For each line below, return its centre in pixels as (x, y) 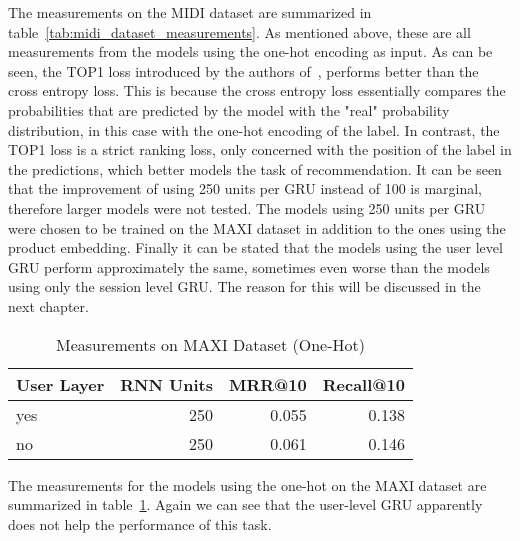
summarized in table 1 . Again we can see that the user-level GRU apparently (245, 504)
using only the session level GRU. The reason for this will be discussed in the (244, 286)
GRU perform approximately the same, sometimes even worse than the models (249, 266)
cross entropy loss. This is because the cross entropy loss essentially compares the (257, 90)
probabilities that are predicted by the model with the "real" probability (229, 109)
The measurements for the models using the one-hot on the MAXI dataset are (247, 484)
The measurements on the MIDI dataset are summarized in (190, 12)
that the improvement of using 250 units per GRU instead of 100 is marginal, (245, 188)
